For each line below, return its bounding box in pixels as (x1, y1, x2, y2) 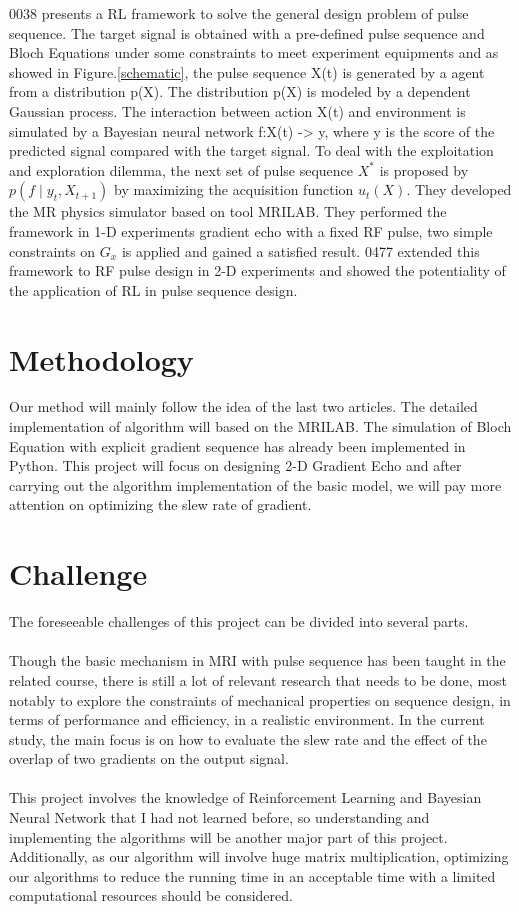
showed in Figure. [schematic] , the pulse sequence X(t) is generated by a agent (9, 61, 485, 82)
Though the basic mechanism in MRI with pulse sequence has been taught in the (9, 650, 506, 671)
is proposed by (379, 159, 469, 180)
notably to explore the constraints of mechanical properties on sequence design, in (9, 689, 511, 710)
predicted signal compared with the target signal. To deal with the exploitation (9, 140, 494, 161)
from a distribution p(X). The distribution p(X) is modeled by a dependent (9, 81, 471, 102)
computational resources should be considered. (9, 885, 293, 906)
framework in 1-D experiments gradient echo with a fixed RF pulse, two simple (9, 220, 493, 241)
